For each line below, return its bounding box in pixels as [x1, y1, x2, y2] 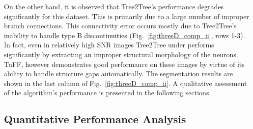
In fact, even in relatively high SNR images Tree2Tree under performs [4, 40, 214, 50]
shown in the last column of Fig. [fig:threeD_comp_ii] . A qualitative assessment [4, 78, 247, 88]
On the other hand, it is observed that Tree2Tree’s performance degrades [4, 1, 224, 11]
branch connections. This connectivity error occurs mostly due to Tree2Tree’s [4, 21, 237, 31]
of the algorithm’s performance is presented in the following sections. [4, 87, 211, 98]
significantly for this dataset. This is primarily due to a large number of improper [4, 11, 249, 21]
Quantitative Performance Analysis [4, 111, 186, 127]
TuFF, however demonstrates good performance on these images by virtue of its [4, 59, 245, 69]
